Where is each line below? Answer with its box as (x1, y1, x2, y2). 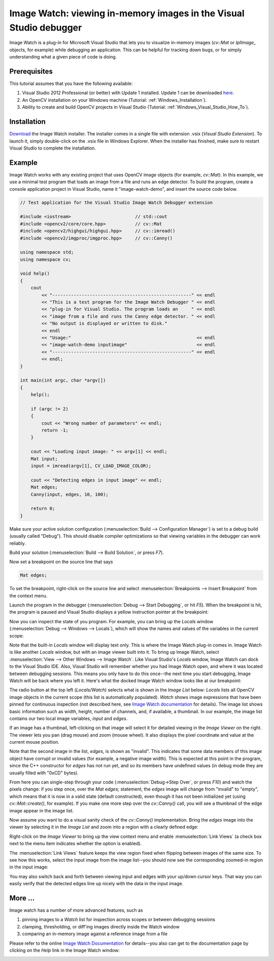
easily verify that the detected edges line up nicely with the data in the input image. (9, 881, 184, 887)
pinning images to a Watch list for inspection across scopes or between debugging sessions (22, 916, 216, 923)
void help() (20, 271, 50, 277)
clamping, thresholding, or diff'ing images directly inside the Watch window (22, 923, 180, 929)
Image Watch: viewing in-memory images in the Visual (9, 8, 245, 19)
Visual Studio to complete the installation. (9, 145, 96, 151)
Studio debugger (9, 22, 82, 33)
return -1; (41, 427, 68, 433)
